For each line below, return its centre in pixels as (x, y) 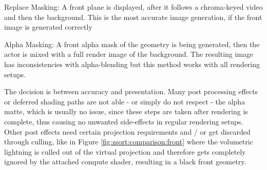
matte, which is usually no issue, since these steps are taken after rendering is (126, 111)
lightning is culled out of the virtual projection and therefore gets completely (125, 151)
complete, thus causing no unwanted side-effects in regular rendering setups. (124, 121)
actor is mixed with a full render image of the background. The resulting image (129, 54)
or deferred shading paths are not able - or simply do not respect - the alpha (125, 101)
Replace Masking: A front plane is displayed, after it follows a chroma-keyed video (133, 7)
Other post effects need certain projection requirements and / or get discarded (127, 131)
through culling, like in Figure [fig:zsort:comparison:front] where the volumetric (129, 142)
